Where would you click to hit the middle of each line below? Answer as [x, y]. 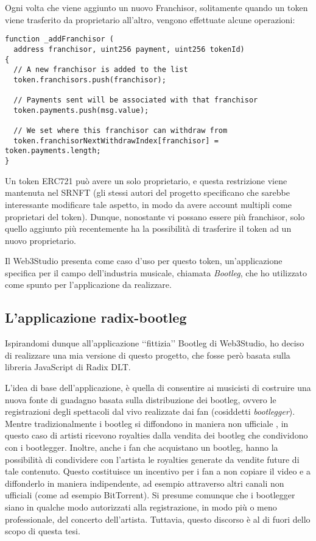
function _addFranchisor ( [59, 39]
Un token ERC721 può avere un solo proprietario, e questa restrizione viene [146, 180]
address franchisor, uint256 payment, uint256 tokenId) [129, 49]
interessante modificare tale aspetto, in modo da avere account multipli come [148, 204]
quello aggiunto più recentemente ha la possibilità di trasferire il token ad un [148, 228]
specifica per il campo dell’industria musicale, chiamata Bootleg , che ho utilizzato [156, 272]
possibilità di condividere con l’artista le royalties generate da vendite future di [152, 459]
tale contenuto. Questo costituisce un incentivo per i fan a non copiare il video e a [158, 471]
